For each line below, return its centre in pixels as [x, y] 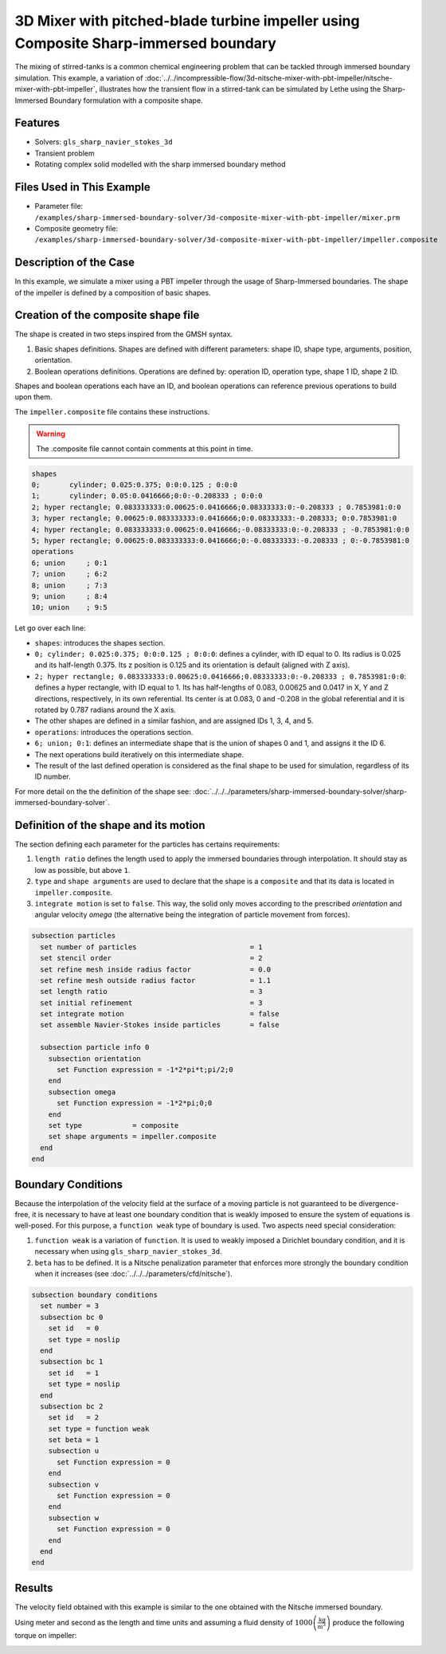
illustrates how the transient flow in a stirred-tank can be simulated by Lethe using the [240, 89]
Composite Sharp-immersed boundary [145, 43]
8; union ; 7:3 [69, 585]
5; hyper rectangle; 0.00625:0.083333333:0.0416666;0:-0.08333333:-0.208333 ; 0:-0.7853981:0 [221, 540]
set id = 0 [74, 1328]
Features [37, 123]
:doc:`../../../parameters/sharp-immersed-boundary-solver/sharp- [300, 791]
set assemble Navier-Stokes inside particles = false [160, 1025]
